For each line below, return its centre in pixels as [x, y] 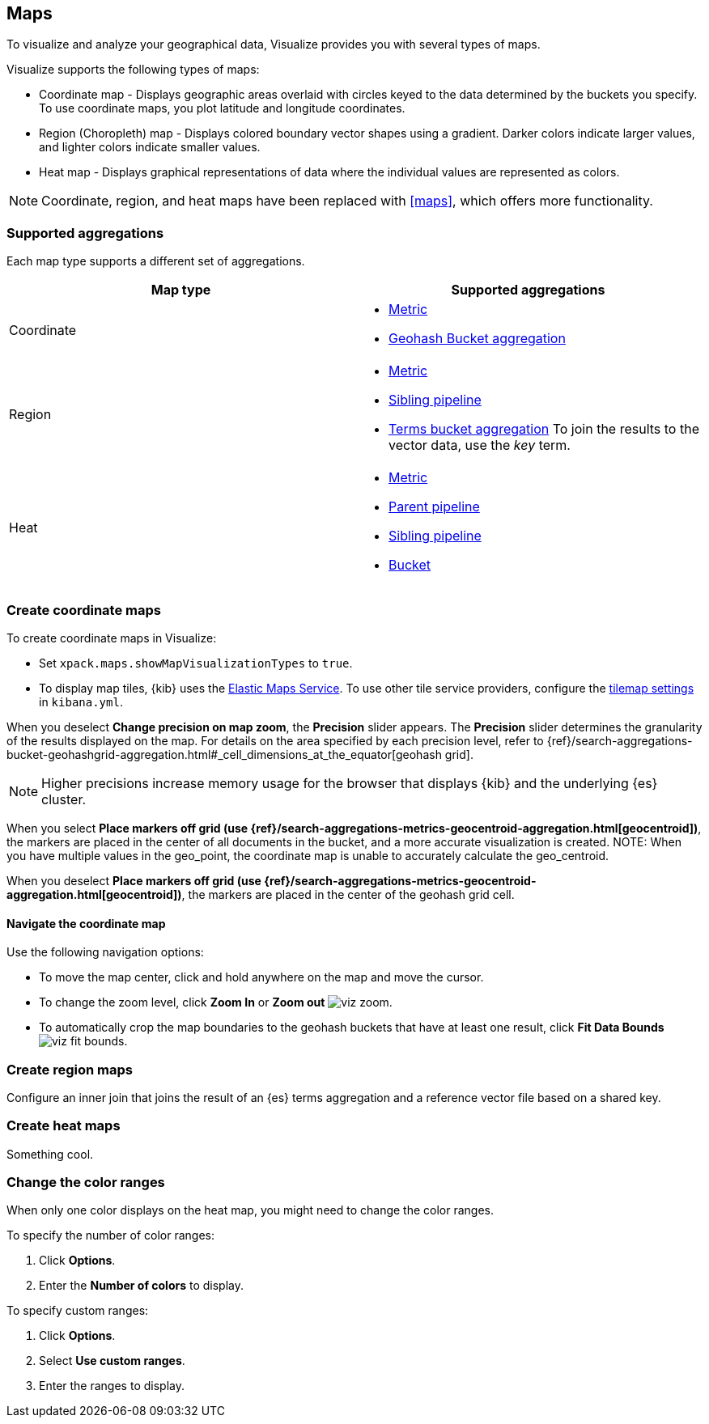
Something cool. [50, 1154]
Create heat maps [64, 1126]
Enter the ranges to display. [112, 1386]
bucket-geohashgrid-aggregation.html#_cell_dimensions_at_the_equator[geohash [224, 754]
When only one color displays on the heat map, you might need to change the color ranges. [250, 1210]
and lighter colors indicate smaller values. [150, 147]
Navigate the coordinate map [86, 923]
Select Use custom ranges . [112, 1361]
